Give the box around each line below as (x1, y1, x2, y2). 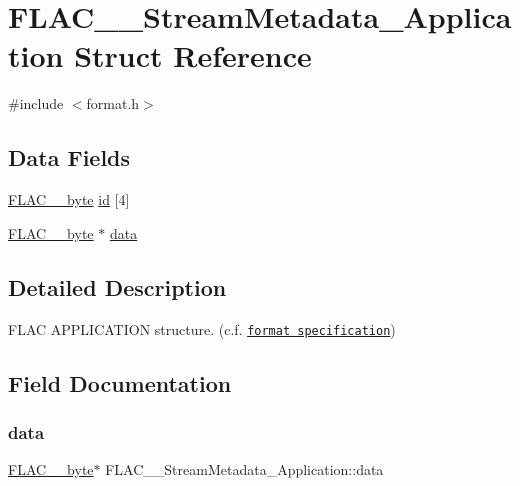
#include (8, 93, 64, 114)
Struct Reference (74, 35, 312, 76)
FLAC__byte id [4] (8, 189, 130, 210)
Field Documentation (8, 367, 232, 398)
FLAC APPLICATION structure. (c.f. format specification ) (8, 318, 396, 339)
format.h (86, 93, 140, 114)
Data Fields (8, 142, 131, 173)
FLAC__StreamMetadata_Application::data (105, 459, 384, 480)
